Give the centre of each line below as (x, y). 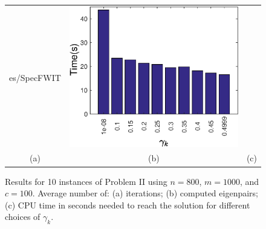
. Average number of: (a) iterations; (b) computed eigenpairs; (145, 193)
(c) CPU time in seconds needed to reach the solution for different (128, 205)
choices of (23, 217)
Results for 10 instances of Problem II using (86, 181)
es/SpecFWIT (35, 78)
